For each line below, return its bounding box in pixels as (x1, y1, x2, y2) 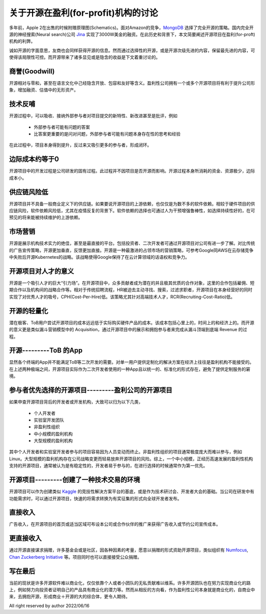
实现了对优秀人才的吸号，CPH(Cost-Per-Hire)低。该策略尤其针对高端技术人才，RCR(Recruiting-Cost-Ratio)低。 (9, 294, 235, 300)
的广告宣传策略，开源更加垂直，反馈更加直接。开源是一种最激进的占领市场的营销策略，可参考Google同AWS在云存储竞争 (9, 247, 254, 253)
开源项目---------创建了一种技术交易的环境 (9, 476, 140, 484)
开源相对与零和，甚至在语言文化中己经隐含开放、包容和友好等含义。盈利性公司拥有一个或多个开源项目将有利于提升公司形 (9, 80, 255, 86)
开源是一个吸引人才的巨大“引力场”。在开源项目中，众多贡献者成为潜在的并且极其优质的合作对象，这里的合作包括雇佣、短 (9, 280, 255, 286)
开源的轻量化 (9, 307, 48, 315)
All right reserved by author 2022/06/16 (9, 603, 90, 609)
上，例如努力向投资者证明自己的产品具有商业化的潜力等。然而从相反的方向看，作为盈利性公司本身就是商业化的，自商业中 (9, 587, 255, 593)
